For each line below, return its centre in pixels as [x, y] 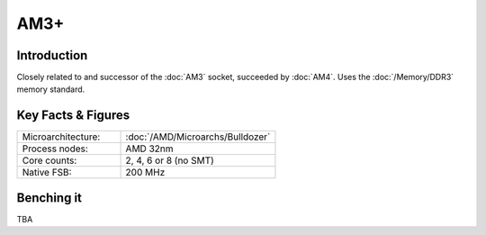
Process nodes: [55, 149]
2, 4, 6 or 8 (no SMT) [170, 160]
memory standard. [51, 89]
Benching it [49, 198]
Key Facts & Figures [73, 116]
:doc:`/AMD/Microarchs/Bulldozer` [198, 137]
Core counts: [49, 160]
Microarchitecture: [61, 137]
